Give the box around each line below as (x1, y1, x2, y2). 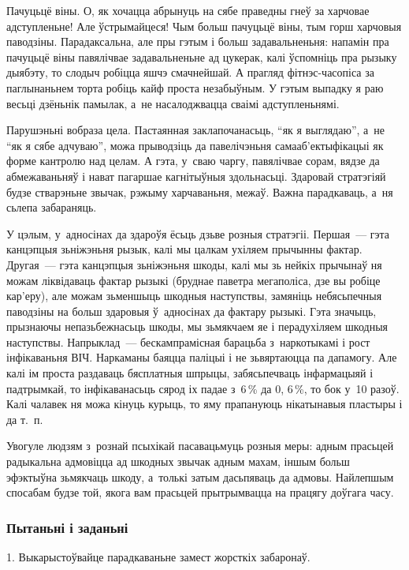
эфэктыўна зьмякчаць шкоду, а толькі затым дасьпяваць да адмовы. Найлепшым (6, 468, 394, 485)
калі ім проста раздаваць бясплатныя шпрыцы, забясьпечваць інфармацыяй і (6, 365, 374, 381)
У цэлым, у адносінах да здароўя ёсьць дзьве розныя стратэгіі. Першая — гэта (6, 225, 390, 242)
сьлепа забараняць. (6, 199, 97, 216)
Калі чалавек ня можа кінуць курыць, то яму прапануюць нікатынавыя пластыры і (6, 396, 403, 412)
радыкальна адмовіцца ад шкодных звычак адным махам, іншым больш (6, 453, 350, 470)
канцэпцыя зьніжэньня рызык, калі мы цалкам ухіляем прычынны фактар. (6, 241, 363, 257)
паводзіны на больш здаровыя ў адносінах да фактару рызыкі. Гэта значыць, (6, 302, 377, 319)
